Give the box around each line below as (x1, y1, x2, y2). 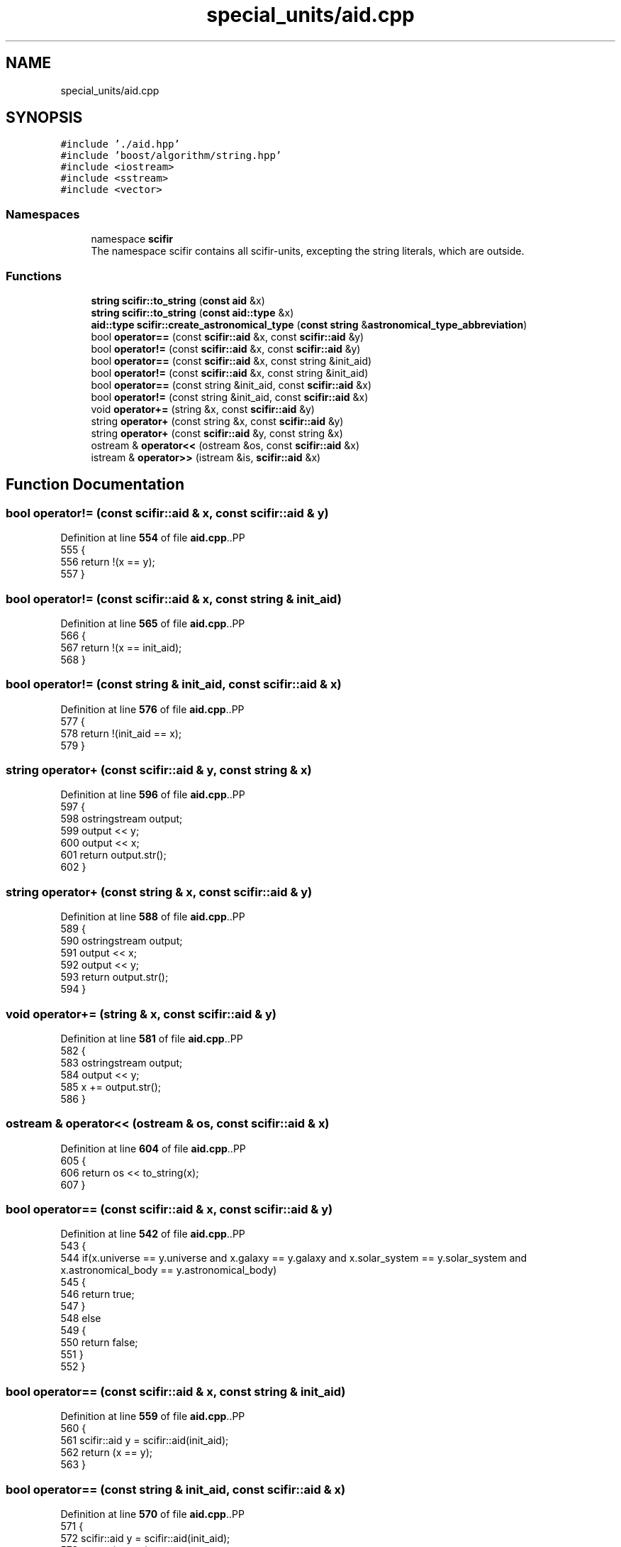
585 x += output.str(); (60, 1080, 162, 1093)
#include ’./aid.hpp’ (60, 138, 180, 150)
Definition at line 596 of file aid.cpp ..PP (60, 788, 245, 801)
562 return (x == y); (60, 1446, 152, 1459)
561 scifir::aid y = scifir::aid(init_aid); (60, 1434, 229, 1447)
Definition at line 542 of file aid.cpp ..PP (60, 1228, 245, 1240)
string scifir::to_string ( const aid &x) (91, 294, 265, 307)
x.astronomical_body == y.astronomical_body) (60, 1264, 277, 1277)
